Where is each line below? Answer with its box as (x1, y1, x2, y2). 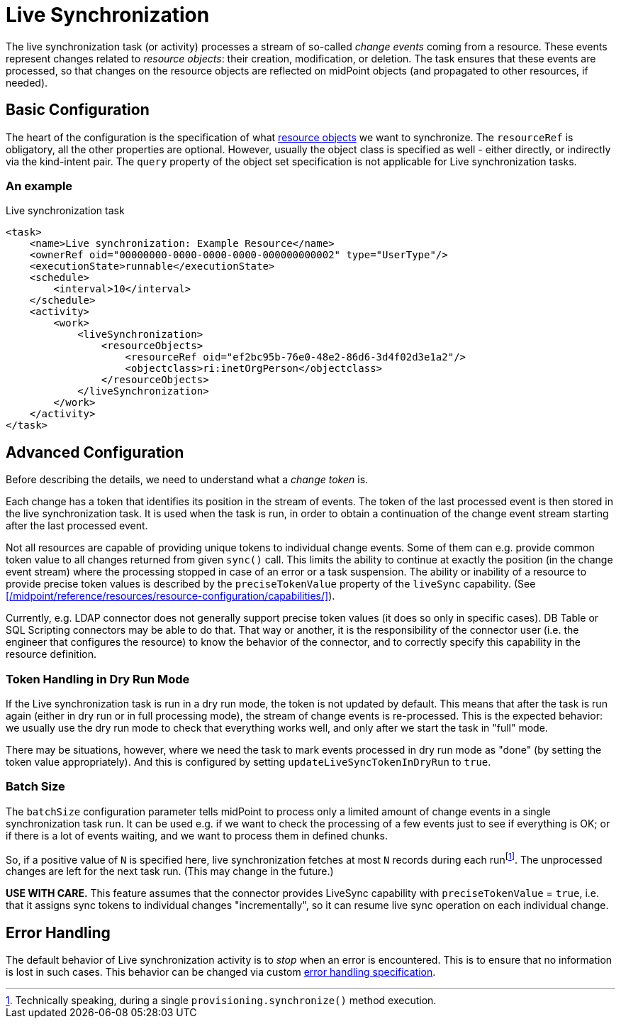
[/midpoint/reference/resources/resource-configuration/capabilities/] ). (6, 590, 335, 602)
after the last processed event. (6, 519, 148, 532)
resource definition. (6, 648, 97, 661)
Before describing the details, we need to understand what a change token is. (6, 473, 369, 486)
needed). (6, 76, 48, 89)
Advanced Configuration (6, 443, 184, 461)
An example (6, 178, 73, 193)
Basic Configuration (6, 101, 150, 119)
